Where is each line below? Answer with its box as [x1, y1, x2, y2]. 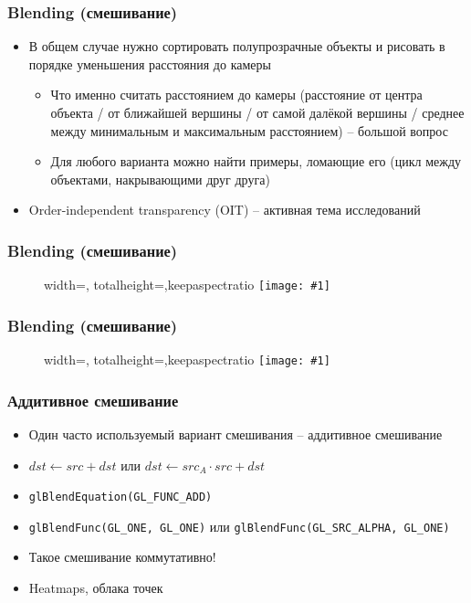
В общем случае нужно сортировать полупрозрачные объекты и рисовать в [28, 37, 445, 56]
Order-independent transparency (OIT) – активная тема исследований [28, 200, 421, 219]
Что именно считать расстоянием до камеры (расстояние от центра [50, 85, 423, 104]
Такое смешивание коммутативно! [28, 547, 216, 566]
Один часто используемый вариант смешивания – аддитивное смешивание [28, 424, 443, 443]
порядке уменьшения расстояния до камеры [28, 54, 271, 73]
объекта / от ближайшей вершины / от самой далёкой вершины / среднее [50, 103, 465, 122]
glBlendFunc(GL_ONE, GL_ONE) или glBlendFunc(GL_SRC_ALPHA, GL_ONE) [28, 516, 450, 535]
